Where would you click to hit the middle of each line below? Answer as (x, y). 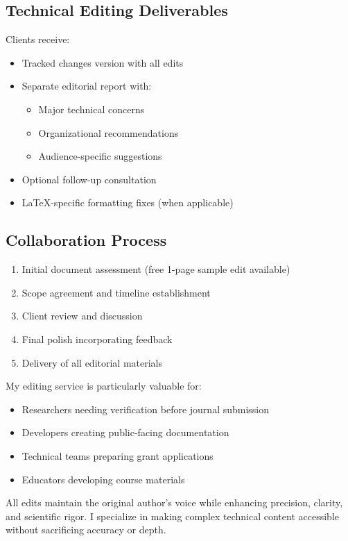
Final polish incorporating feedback (97, 339)
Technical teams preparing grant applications (118, 455)
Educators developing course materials (103, 479)
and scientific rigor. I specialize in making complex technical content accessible (172, 516)
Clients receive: (38, 39)
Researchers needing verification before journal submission (146, 409)
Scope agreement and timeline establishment (116, 292)
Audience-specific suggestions (100, 156)
